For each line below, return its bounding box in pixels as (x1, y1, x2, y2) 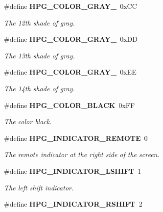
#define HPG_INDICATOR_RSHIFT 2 (4, 199, 142, 209)
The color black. (4, 116, 52, 127)
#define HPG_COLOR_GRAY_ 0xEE (4, 67, 137, 77)
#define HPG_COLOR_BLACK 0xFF (4, 100, 135, 110)
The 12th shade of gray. (4, 17, 75, 27)
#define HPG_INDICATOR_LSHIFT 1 (4, 165, 141, 176)
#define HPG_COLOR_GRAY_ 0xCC (4, 1, 137, 11)
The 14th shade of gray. (4, 83, 75, 93)
